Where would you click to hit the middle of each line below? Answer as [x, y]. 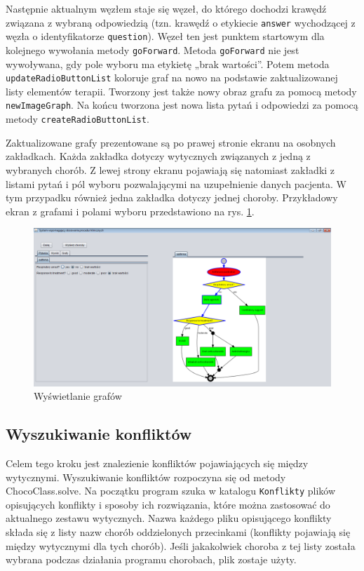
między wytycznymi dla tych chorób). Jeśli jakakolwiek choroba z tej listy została [181, 545]
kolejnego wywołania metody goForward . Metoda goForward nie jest [153, 49]
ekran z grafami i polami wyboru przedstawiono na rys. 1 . [130, 211]
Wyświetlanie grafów [78, 396]
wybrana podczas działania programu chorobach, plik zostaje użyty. [151, 559]
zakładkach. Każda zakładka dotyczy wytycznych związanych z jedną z [158, 156]
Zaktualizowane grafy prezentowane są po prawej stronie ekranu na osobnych [171, 142]
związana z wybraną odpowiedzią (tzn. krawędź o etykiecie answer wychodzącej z [181, 22]
